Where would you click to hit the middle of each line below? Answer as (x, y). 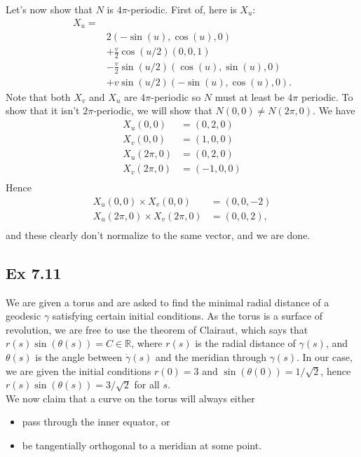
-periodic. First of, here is (182, 9)
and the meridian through (211, 357)
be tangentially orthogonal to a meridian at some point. (142, 445)
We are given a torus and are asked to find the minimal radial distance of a (168, 302)
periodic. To (327, 96)
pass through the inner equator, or (96, 422)
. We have (334, 110)
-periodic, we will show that (153, 110)
